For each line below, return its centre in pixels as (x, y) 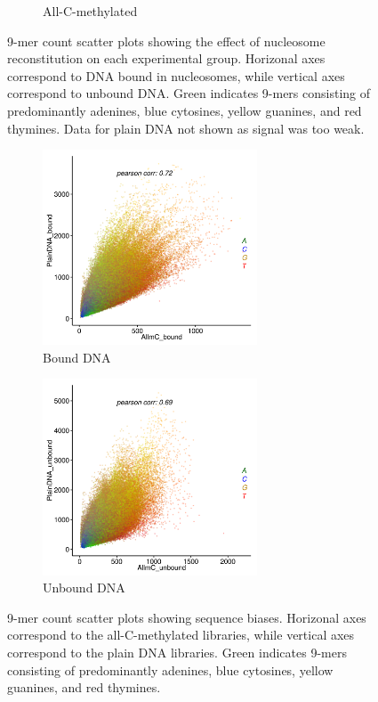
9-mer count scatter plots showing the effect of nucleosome (166, 41)
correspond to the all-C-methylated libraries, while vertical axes (181, 635)
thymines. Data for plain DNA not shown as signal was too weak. (186, 128)
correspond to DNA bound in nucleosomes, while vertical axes (176, 75)
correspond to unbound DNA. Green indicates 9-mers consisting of (189, 93)
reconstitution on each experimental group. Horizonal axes (166, 58)
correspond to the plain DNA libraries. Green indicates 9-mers (177, 653)
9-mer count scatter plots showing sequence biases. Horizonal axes (187, 617)
